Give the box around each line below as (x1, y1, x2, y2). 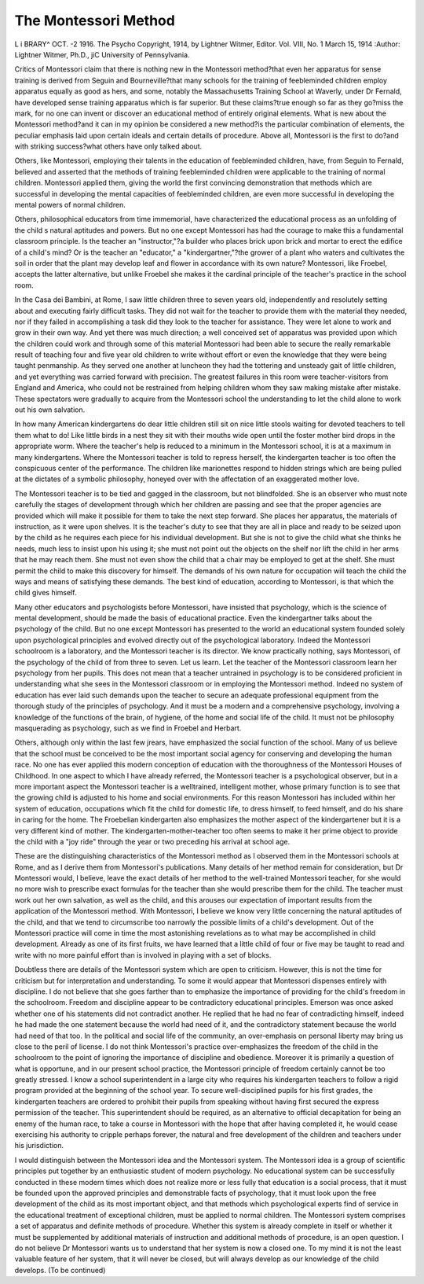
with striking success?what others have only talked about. (14, 142, 203, 151)
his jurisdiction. (14, 1141, 64, 1150)
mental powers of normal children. (14, 201, 126, 210)
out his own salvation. (14, 405, 86, 414)
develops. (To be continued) (14, 1265, 106, 1275)
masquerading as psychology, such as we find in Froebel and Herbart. (14, 723, 242, 733)
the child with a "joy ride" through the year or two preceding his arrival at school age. (14, 837, 291, 846)
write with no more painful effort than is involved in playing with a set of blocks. (14, 950, 272, 959)
